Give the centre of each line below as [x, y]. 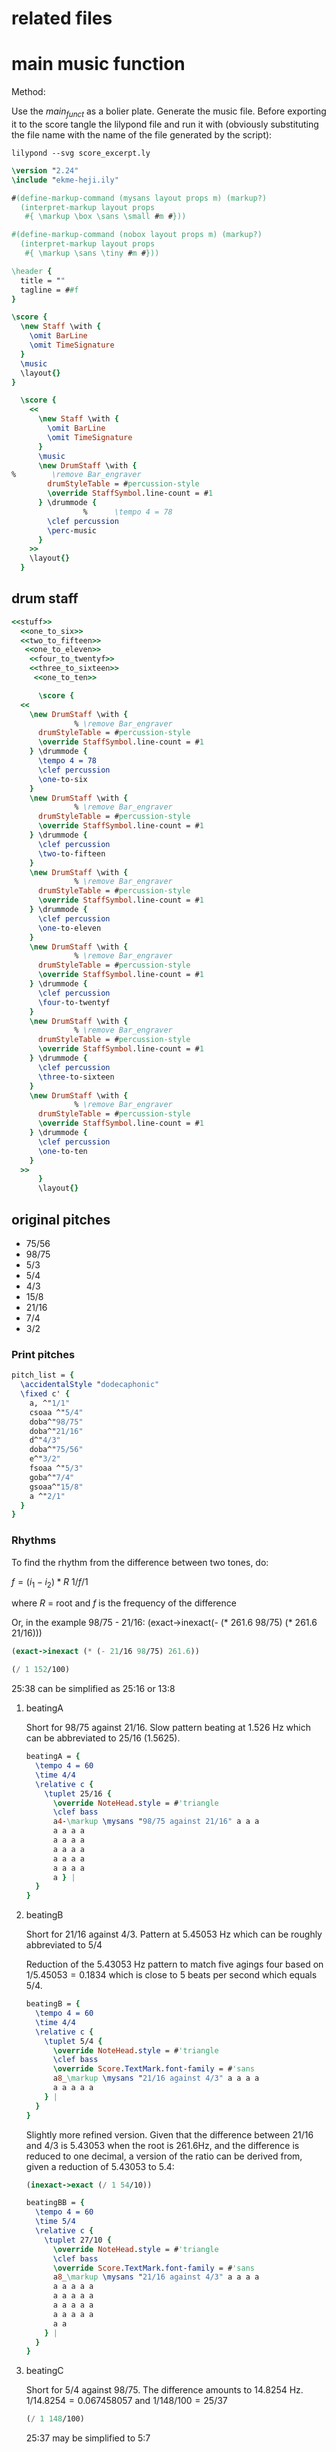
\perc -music [72, 530]
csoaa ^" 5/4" [56, 1412]
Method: [28, 92]
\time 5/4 [55, 2222]
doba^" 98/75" [56, 1422]
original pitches [61, 1219]
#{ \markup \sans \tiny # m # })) [92, 253]
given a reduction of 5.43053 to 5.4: [100, 2166]
